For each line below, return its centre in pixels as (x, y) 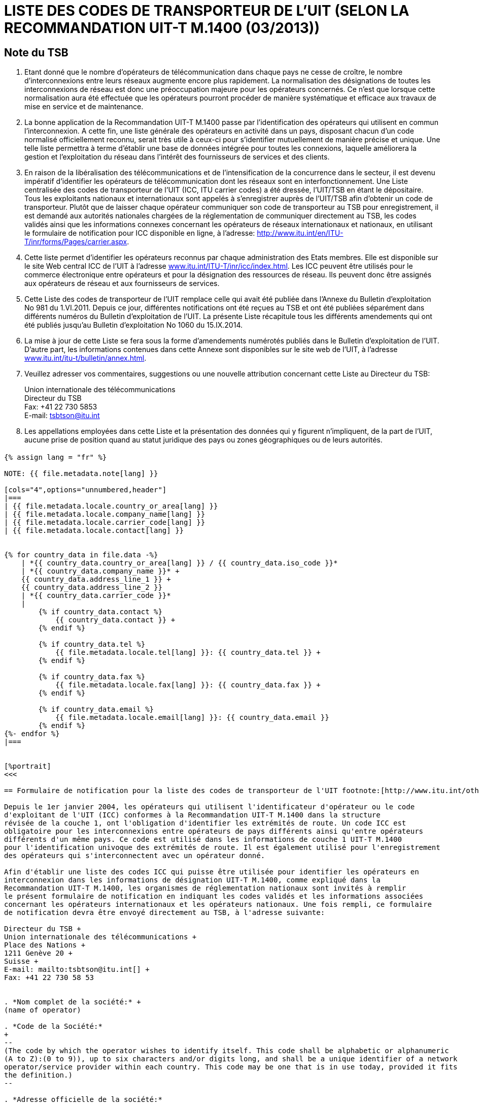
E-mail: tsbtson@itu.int (62, 416)
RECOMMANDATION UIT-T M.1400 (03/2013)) (162, 28)
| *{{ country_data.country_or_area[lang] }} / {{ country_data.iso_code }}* (179, 563)
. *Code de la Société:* (53, 1026)
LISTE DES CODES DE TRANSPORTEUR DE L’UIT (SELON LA (207, 11)
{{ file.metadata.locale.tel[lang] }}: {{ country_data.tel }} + (188, 652)
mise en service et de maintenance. (84, 107)
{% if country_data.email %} (96, 709)
